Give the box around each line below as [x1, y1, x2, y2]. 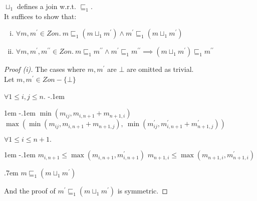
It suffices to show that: [4, 11, 77, 21]
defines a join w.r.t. [17, 1, 76, 11]
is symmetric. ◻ [117, 185, 168, 196]
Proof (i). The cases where [4, 64, 86, 74]
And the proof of [4, 185, 56, 196]
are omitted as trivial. [126, 64, 194, 74]
